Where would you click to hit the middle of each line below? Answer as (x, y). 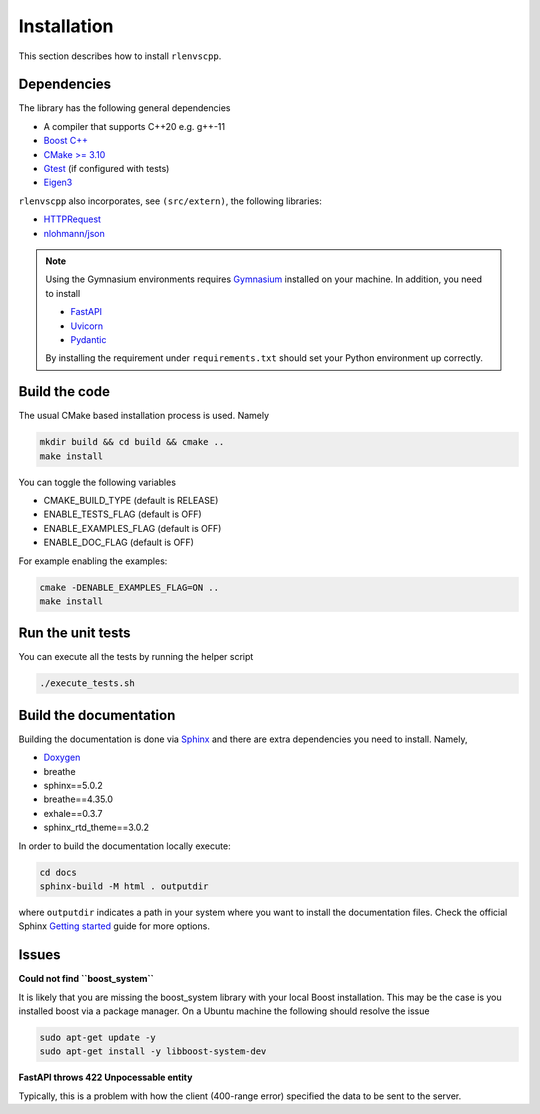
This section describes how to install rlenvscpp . (120, 56)
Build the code (64, 391)
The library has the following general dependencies (124, 108)
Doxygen (62, 757)
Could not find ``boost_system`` (86, 979)
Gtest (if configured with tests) (106, 169)
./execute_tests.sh (87, 683)
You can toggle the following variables (97, 482)
